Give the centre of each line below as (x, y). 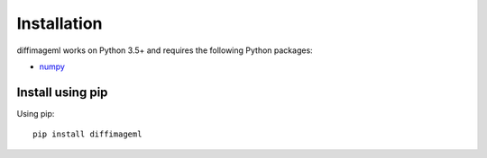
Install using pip (62, 92)
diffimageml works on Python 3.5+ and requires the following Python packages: (165, 50)
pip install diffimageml (87, 134)
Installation (60, 23)
